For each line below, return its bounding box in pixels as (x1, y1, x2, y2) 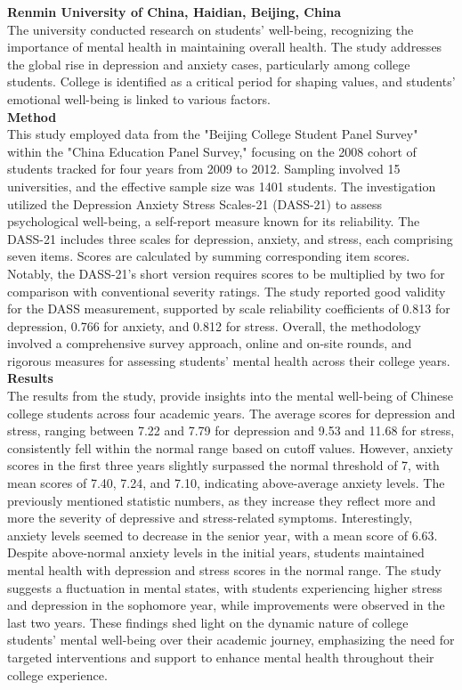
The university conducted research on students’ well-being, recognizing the (7, 20, 414, 38)
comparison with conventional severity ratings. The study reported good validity (7, 281, 446, 300)
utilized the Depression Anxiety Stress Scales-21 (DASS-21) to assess (7, 194, 383, 213)
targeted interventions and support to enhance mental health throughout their (7, 647, 434, 666)
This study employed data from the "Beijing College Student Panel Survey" (7, 125, 418, 143)
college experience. (7, 665, 108, 684)
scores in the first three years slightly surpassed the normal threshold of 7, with (7, 456, 440, 475)
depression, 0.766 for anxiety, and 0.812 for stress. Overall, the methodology (7, 316, 421, 335)
